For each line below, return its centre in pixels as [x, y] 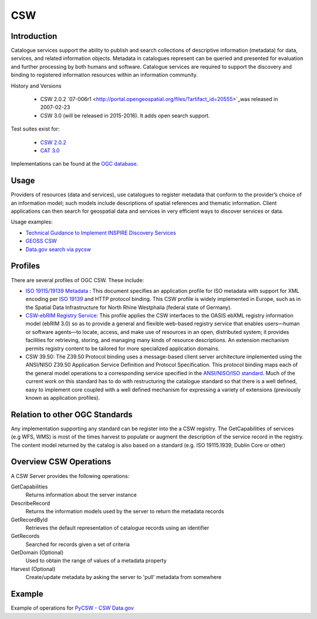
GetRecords [25, 536]
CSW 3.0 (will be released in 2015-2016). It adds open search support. [125, 115]
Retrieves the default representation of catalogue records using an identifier [117, 528]
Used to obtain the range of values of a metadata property [96, 561]
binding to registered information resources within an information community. [104, 75]
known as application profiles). [63, 397]
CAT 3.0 [50, 150]
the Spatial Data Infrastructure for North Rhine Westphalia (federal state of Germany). [129, 307]
